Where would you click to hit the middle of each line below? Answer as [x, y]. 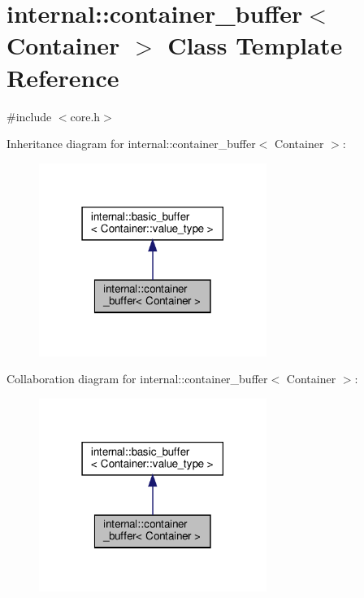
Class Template [255, 45]
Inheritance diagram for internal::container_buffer [131, 144]
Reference [63, 77]
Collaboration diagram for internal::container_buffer [137, 379]
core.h [85, 116]
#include [29, 116]
